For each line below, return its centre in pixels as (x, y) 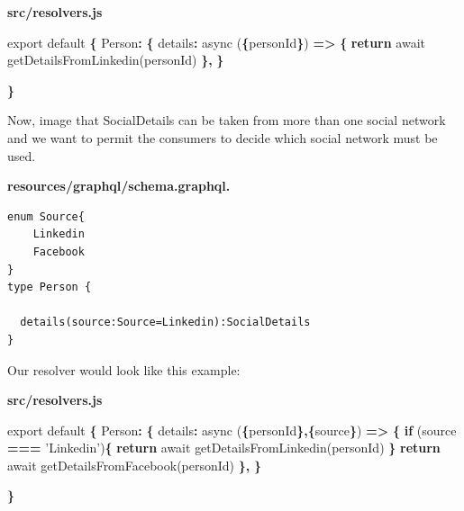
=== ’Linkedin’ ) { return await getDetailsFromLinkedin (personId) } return (224, 448)
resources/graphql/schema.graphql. (119, 186)
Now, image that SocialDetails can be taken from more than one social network (227, 120)
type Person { (50, 287)
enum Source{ (46, 216)
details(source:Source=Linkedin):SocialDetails (165, 323)
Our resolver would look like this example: (124, 369)
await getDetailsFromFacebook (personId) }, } (134, 465)
